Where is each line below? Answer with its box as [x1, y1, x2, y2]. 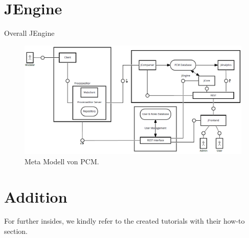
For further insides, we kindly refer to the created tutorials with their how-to [4, 215, 245, 226]
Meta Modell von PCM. [25, 156, 99, 166]
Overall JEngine [4, 28, 55, 38]
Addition [4, 186, 67, 207]
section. [4, 226, 28, 236]
